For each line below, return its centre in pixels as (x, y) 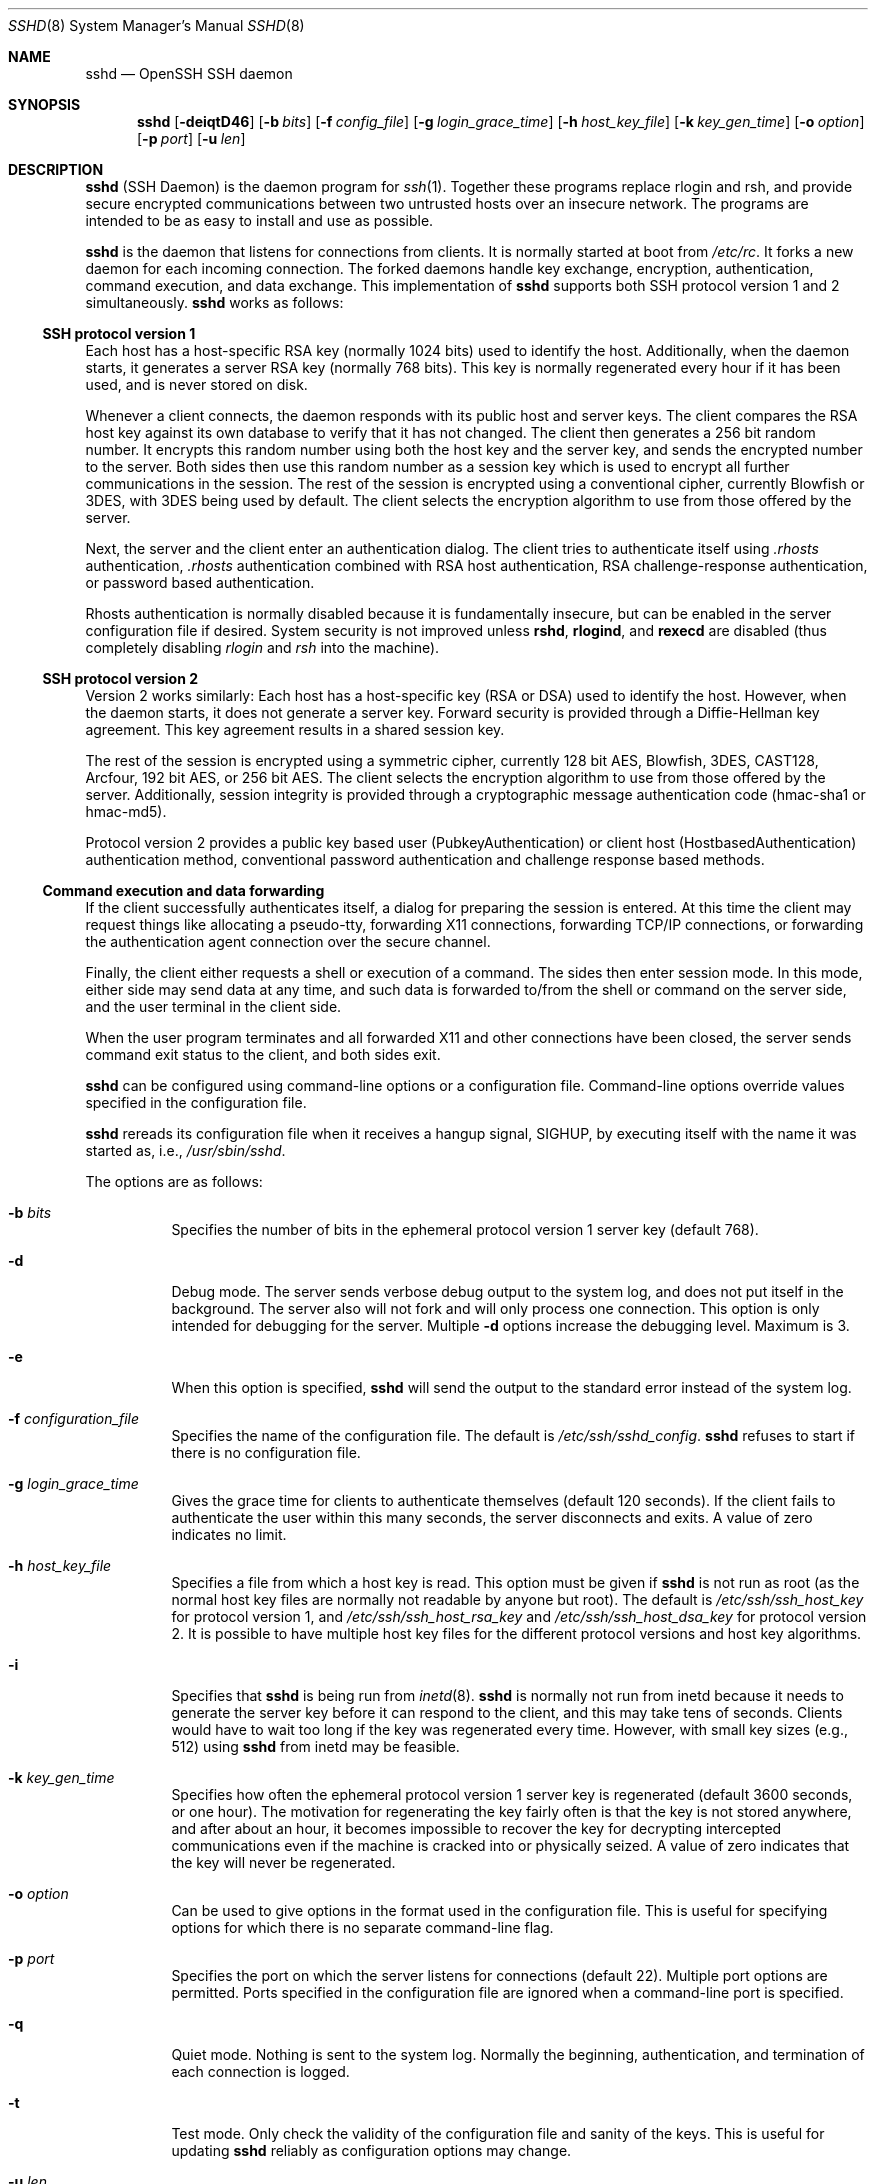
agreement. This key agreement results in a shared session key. (295, 729)
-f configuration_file (74, 1418)
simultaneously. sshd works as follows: (214, 302)
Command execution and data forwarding (183, 890)
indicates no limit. (229, 1534)
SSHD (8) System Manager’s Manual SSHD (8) (156, 25)
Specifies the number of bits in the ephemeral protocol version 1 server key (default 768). (465, 1229)
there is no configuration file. (266, 1452)
